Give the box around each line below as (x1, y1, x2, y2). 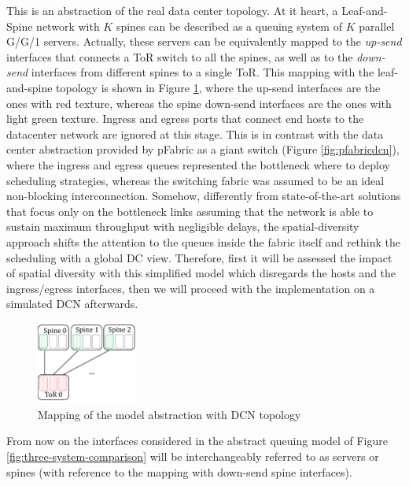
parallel (359, 17, 395, 34)
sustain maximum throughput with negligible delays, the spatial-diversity (6, 218, 359, 235)
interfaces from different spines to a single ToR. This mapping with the (31, 64, 374, 80)
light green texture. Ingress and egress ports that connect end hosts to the (6, 110, 364, 127)
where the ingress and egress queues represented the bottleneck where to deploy (6, 156, 390, 173)
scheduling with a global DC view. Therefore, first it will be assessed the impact (6, 249, 392, 265)
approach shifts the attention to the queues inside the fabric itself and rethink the (6, 233, 401, 250)
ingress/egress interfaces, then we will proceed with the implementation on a (6, 280, 375, 296)
